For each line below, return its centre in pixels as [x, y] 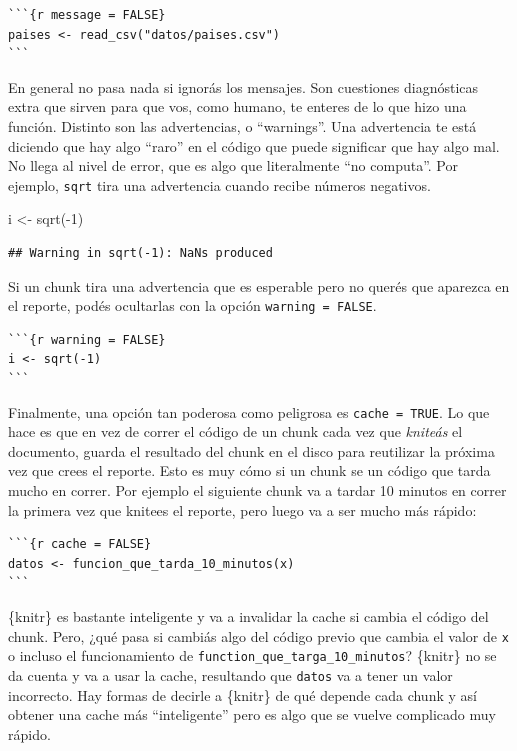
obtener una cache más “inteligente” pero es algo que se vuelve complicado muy [252, 714]
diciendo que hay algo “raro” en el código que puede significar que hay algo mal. [254, 145]
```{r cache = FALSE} [80, 544]
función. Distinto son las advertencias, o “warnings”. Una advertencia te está [242, 125]
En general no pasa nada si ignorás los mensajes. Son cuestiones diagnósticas [243, 86]
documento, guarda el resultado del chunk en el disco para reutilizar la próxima [251, 450]
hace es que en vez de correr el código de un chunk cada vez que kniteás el [235, 431]
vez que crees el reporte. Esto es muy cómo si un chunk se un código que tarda [249, 470]
